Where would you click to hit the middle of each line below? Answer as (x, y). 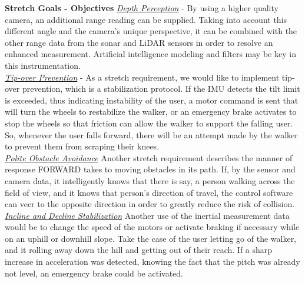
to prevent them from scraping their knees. (82, 146)
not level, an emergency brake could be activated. (94, 273)
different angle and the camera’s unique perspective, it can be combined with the (151, 31)
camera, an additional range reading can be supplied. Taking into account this (146, 19)
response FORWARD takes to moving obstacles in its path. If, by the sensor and (150, 169)
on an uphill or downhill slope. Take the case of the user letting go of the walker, (151, 238)
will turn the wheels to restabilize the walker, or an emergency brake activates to (151, 111)
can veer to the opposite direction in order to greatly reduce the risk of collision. (150, 204)
